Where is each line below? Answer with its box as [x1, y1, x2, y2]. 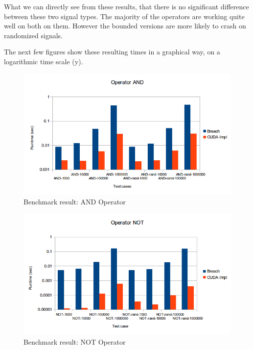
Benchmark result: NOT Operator [23, 336, 126, 347]
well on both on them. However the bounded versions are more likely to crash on [4, 21, 246, 31]
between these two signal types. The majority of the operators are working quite [4, 11, 245, 21]
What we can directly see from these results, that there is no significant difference [4, 1, 249, 11]
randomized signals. [4, 30, 63, 40]
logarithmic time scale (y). [4, 56, 83, 66]
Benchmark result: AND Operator [23, 196, 126, 206]
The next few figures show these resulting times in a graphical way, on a [4, 47, 220, 57]
